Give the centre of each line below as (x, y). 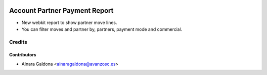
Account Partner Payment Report (61, 11)
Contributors (23, 55)
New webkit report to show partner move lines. (69, 23)
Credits (18, 42)
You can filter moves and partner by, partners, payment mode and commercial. (102, 29)
